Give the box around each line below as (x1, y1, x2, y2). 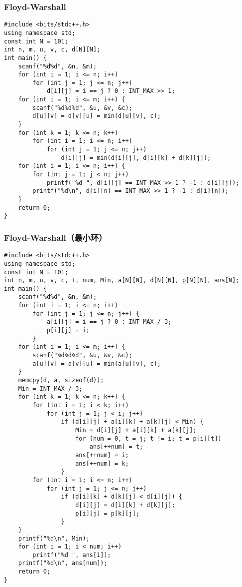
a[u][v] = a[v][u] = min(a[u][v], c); (32, 360, 161, 367)
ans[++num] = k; (75, 460, 129, 467)
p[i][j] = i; (46, 327, 90, 334)
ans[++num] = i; (75, 451, 129, 459)
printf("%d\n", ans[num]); (18, 560, 108, 567)
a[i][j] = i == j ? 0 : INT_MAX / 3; (46, 318, 172, 326)
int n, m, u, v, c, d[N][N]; (4, 46, 101, 53)
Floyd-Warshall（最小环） (4, 231, 107, 243)
